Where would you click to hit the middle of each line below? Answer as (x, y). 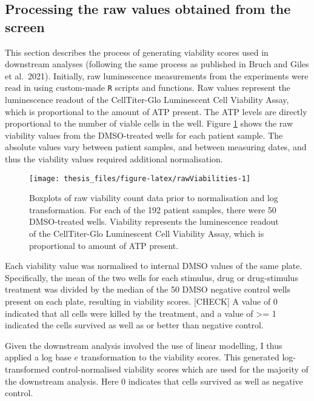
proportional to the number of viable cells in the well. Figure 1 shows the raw (149, 123)
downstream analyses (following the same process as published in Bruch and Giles (157, 64)
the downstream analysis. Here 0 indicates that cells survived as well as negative (154, 381)
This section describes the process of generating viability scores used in (137, 52)
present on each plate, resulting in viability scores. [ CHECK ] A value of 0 (141, 301)
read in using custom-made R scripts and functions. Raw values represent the (148, 88)
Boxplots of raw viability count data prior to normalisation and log (154, 198)
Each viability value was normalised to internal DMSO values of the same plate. (154, 266)
